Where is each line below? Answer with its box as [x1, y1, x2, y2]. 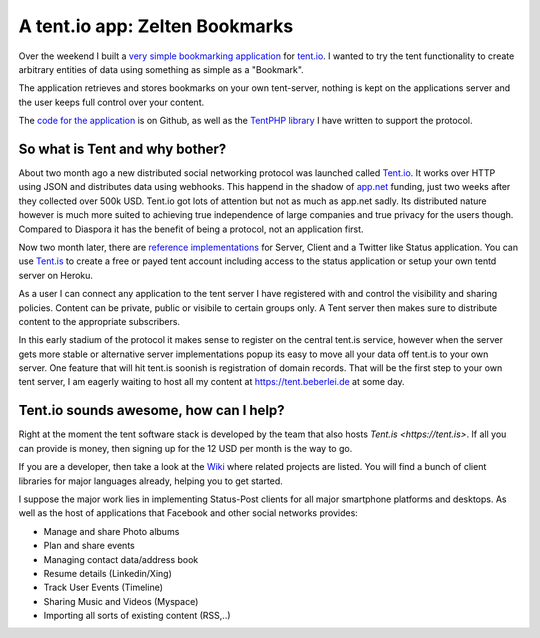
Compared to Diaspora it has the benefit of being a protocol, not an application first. [18, 223, 364, 235]
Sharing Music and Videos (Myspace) [43, 595, 199, 607]
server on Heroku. [18, 269, 94, 281]
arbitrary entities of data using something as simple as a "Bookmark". [18, 63, 304, 75]
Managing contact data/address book [43, 553, 199, 565]
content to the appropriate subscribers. [18, 315, 180, 327]
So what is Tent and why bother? [18, 140, 227, 157]
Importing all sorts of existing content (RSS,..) [43, 610, 231, 622]
